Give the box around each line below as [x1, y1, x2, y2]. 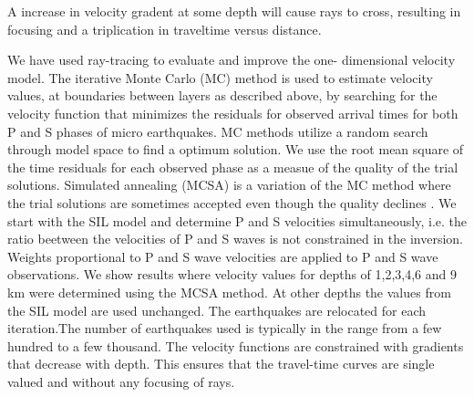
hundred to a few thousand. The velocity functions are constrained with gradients [7, 336, 464, 355]
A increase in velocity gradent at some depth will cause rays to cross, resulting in [7, 2, 461, 20]
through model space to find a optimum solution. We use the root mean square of [7, 140, 464, 159]
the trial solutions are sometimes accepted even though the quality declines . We [7, 193, 457, 212]
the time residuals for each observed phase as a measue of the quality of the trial [7, 157, 459, 176]
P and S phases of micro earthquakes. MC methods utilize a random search [7, 121, 428, 141]
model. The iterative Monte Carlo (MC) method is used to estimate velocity [7, 68, 433, 87]
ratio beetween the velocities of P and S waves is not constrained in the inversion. [7, 229, 463, 248]
